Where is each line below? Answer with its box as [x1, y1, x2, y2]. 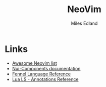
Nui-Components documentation [12, 65, 81, 71]
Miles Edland [71, 20, 98, 26]
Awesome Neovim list [12, 60, 58, 66]
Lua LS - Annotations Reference [12, 76, 79, 82]
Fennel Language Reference [12, 71, 71, 77]
